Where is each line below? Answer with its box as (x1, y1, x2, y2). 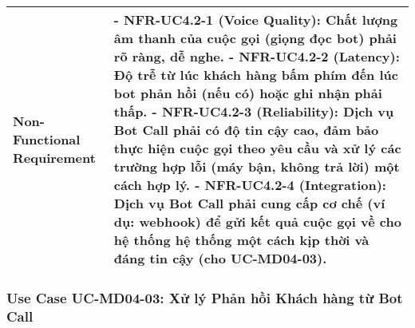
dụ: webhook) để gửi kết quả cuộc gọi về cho (113, 212, 401, 231)
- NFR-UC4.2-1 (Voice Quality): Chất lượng (113, 10, 398, 29)
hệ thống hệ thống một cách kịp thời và (113, 231, 370, 249)
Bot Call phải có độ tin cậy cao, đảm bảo (113, 121, 379, 139)
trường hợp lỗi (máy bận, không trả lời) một (113, 157, 400, 176)
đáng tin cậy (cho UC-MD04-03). (113, 249, 327, 267)
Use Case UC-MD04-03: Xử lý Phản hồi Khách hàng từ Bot (6, 287, 403, 307)
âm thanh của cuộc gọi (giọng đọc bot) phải (113, 29, 397, 47)
